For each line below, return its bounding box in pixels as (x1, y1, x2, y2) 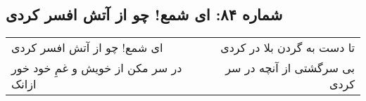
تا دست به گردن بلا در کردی (220, 39, 355, 56)
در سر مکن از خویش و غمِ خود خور (11, 60, 182, 76)
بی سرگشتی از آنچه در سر (225, 60, 355, 76)
